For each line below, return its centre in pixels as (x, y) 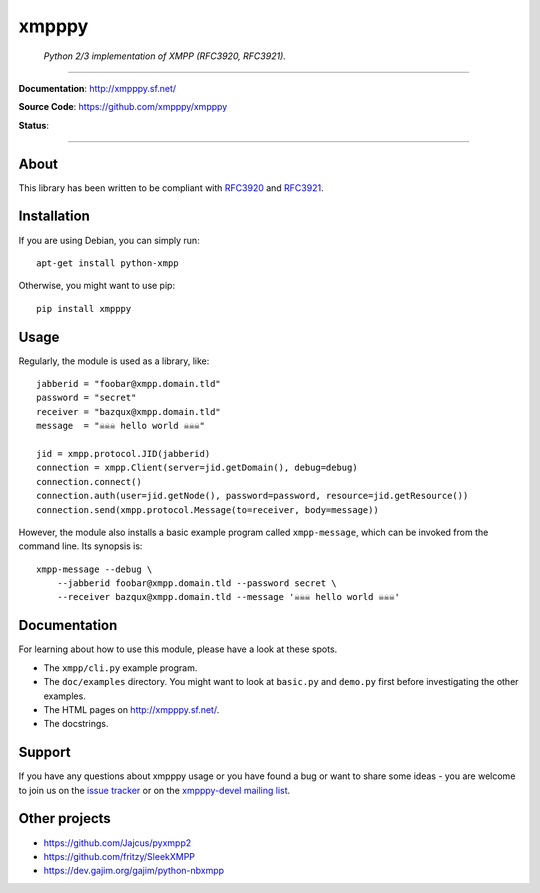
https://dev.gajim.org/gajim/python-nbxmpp (134, 871)
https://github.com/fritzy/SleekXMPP (119, 856)
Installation (54, 216)
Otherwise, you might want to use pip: (96, 286)
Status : (34, 125)
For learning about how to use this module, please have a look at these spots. (178, 649)
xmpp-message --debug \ (94, 569)
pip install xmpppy (84, 308)
